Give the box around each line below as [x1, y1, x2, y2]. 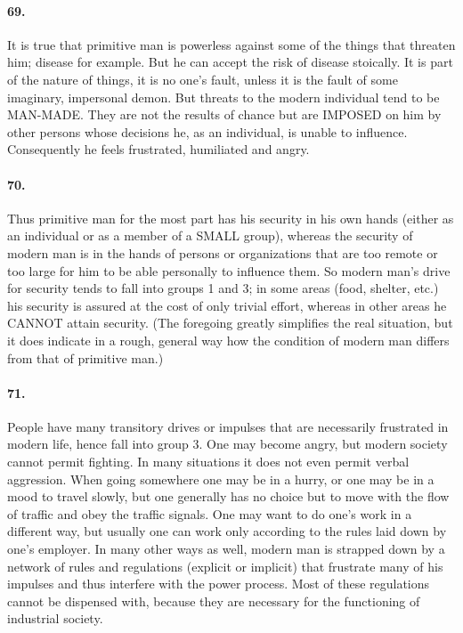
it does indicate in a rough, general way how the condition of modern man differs [7, 330, 450, 349]
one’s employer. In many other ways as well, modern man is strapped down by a [7, 540, 445, 558]
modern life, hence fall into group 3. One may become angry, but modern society [7, 434, 448, 453]
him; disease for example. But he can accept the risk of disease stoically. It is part [7, 53, 453, 71]
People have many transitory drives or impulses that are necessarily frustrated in [7, 417, 449, 435]
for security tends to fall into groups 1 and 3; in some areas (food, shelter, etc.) [7, 279, 439, 297]
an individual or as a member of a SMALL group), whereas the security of [7, 226, 413, 245]
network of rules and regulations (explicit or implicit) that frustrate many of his [7, 556, 443, 575]
